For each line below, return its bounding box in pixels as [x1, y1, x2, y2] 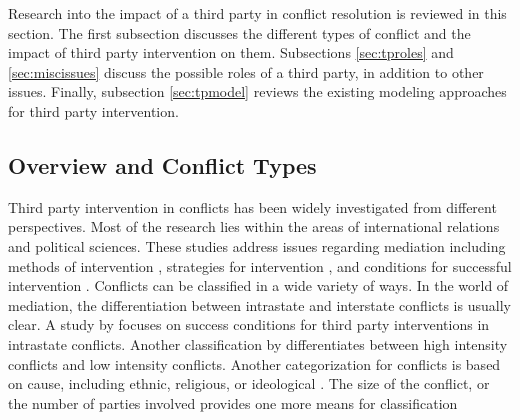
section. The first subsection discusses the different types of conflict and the [8, 22, 471, 43]
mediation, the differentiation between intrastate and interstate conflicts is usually [8, 294, 511, 315]
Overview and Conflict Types [8, 149, 317, 180]
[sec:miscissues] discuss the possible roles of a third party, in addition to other [8, 61, 484, 82]
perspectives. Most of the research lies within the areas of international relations [8, 216, 500, 237]
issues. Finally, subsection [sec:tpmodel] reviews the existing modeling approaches [8, 81, 507, 102]
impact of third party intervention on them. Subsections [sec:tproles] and [8, 42, 454, 63]
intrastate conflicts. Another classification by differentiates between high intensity [8, 333, 508, 354]
